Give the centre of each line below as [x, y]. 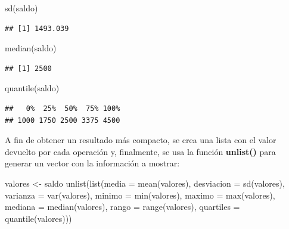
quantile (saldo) [32, 88]
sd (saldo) [21, 8]
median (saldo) [31, 48]
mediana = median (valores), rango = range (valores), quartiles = [122, 207]
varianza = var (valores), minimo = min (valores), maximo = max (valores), [140, 195]
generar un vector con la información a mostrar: [92, 163]
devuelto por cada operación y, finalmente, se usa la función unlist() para [140, 151]
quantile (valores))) [38, 218]
